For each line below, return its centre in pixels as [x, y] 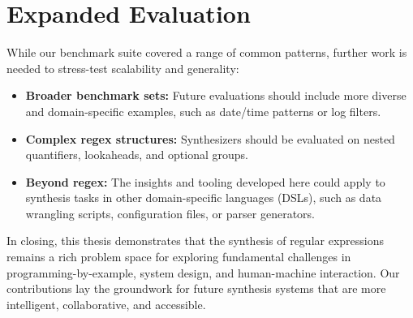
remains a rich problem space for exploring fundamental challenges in [179, 257]
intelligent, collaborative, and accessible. [106, 304]
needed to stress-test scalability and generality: [123, 68]
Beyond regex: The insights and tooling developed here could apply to [205, 181]
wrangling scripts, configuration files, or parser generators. [170, 213]
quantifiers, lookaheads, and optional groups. [137, 155]
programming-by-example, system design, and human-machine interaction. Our [203, 272]
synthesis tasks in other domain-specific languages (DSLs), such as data [204, 198]
